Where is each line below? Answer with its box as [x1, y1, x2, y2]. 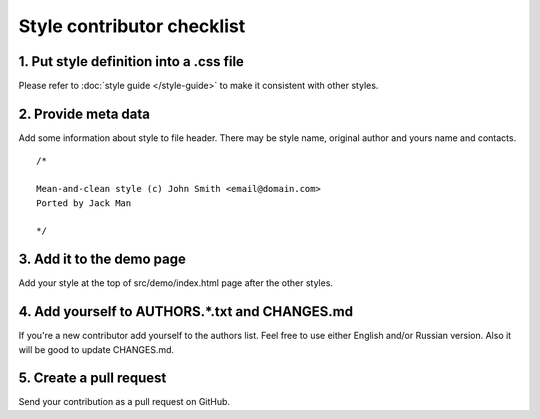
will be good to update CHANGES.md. [18, 343, 175, 355]
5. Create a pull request [18, 370, 167, 387]
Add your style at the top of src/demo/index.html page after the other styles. [18, 277, 334, 289]
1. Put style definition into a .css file [18, 53, 245, 70]
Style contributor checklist [18, 15, 246, 37]
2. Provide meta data [18, 105, 150, 122]
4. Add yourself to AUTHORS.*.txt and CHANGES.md [18, 303, 354, 320]
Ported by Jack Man [36, 197, 132, 209]
